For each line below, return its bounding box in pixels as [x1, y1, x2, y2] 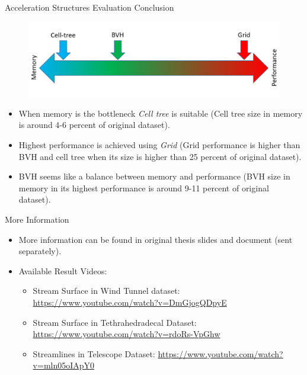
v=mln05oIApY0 [33, 359, 95, 371]
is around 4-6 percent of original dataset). [18, 118, 170, 131]
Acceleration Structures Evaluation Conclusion [5, 1, 174, 13]
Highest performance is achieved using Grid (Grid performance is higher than [18, 139, 300, 151]
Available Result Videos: [18, 264, 107, 277]
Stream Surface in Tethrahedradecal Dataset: [33, 316, 197, 328]
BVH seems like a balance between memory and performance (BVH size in [18, 170, 290, 182]
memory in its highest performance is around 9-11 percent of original [18, 181, 269, 194]
